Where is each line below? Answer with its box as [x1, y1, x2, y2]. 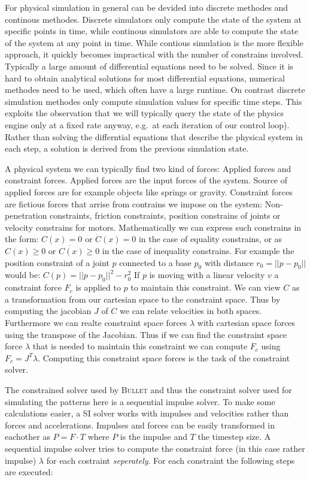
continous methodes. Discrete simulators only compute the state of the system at [5, 13, 302, 25]
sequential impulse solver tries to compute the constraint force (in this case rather [5, 442, 305, 454]
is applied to [75, 281, 121, 294]
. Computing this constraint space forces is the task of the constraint [38, 351, 290, 364]
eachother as [5, 430, 50, 443]
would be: [5, 268, 41, 281]
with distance [204, 256, 254, 268]
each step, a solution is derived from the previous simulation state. [5, 142, 249, 155]
